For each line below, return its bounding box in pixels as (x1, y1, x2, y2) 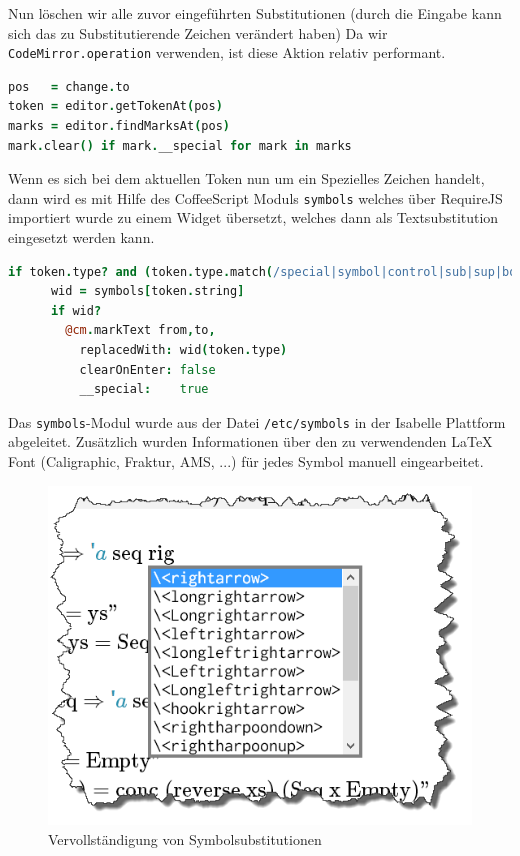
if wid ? (50, 303, 102, 318)
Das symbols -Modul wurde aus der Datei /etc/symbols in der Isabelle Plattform (8, 411, 506, 432)
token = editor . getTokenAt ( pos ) (8, 99, 223, 114)
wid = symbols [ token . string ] (50, 284, 245, 299)
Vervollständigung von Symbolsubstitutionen (48, 828, 322, 849)
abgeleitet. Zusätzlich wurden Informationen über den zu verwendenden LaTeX (8, 431, 493, 452)
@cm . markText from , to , (65, 323, 216, 338)
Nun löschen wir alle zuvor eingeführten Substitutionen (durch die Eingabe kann (8, 3, 502, 23)
